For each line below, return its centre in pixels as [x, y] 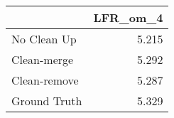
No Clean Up [44, 39]
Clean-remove [45, 80]
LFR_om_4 [128, 17]
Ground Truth [47, 101]
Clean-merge [43, 59]
